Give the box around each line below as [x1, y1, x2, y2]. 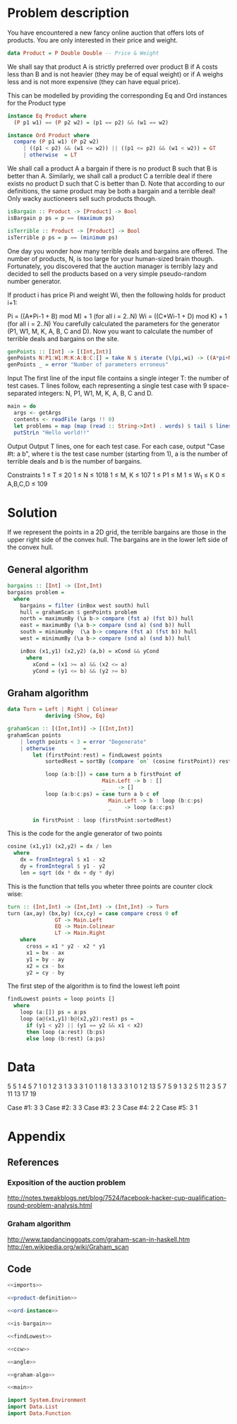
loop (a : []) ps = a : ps [20, 1009, 87, 1016]
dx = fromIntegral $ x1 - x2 [20, 856, 106, 863]
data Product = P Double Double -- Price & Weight [7, 50, 159, 57]
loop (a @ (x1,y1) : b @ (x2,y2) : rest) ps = [20, 1016, 134, 1023]
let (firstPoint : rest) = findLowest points [32, 752, 162, 759]
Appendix [7, 1128, 66, 1144]
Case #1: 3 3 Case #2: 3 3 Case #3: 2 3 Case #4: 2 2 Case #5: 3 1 [7, 1103, 197, 1112]
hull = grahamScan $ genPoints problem [20, 609, 138, 616]
